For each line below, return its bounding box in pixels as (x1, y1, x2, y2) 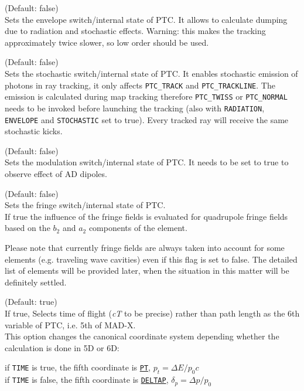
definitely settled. (5, 276, 67, 288)
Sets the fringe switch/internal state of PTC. (5, 199, 166, 211)
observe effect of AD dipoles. (5, 167, 107, 179)
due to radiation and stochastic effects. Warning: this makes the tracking (5, 25, 266, 37)
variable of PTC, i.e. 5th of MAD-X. (5, 318, 136, 331)
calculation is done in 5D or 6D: (5, 341, 119, 353)
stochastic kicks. (5, 125, 63, 137)
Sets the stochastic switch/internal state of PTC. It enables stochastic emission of (5, 67, 298, 79)
